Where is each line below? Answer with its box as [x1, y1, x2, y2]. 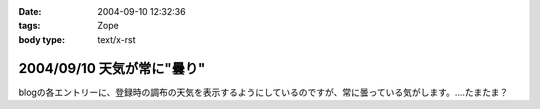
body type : [18, 33, 65, 45]
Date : [18, 6, 42, 17]
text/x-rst [97, 33, 136, 45]
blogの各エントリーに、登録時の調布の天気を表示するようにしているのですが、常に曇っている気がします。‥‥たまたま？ [18, 86, 509, 98]
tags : [18, 20, 41, 32]
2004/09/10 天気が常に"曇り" [18, 60, 206, 77]
